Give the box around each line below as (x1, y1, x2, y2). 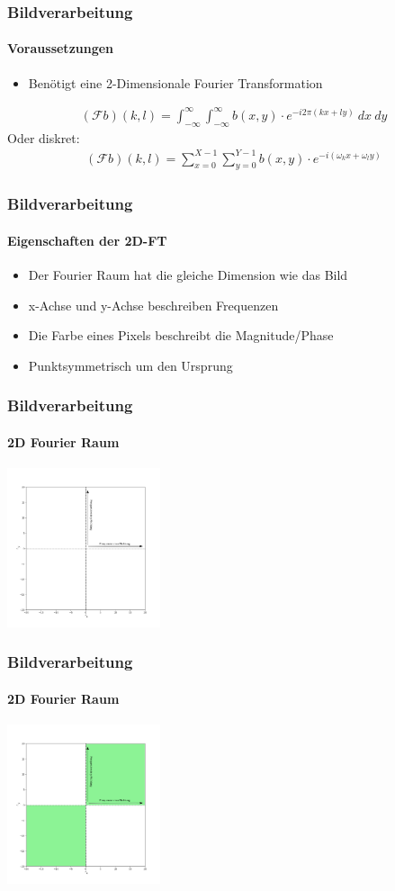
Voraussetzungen (7, 39, 114, 58)
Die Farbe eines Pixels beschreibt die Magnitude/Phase (28, 326, 334, 345)
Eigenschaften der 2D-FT (7, 230, 167, 249)
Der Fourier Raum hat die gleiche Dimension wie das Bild (28, 265, 348, 284)
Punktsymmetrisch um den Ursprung (28, 355, 233, 374)
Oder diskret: (7, 128, 80, 147)
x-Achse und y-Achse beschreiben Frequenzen (28, 295, 279, 314)
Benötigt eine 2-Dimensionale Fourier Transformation (28, 73, 323, 92)
